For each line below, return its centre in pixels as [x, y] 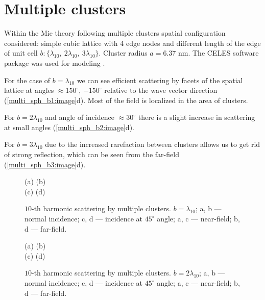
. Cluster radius [123, 53]
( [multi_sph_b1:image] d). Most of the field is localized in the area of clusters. [126, 100]
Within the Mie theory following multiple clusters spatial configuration [115, 33]
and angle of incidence [80, 117]
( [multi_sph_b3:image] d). [45, 164]
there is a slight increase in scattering [197, 117]
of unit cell [21, 53]
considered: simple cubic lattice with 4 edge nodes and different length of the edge [132, 43]
